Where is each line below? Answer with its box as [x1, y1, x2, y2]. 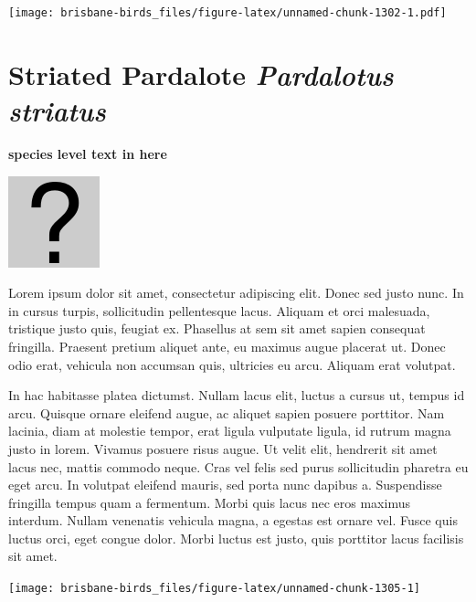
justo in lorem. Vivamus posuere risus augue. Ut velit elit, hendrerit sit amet [8, 438, 438, 458]
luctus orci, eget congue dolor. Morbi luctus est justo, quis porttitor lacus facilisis [8, 528, 464, 547]
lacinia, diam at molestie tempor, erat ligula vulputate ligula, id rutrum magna [8, 421, 451, 440]
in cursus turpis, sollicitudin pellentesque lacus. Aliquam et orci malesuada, [8, 301, 430, 320]
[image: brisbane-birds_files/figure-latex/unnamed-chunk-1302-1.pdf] [8, 6, 447, 19]
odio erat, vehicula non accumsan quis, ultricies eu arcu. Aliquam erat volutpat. [8, 354, 456, 374]
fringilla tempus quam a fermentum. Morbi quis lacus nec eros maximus [8, 492, 410, 512]
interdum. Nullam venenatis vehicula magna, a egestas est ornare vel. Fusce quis [8, 511, 458, 530]
